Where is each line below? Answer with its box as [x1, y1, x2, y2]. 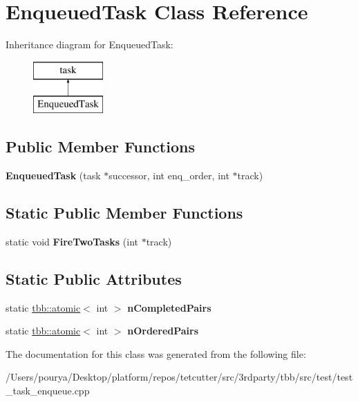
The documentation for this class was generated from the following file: [6, 346, 306, 361]
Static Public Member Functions [6, 202, 243, 223]
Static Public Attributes [6, 268, 182, 289]
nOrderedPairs [127, 323, 199, 338]
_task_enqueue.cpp [6, 383, 90, 398]
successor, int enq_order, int [109, 168, 229, 183]
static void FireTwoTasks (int [6, 234, 138, 248]
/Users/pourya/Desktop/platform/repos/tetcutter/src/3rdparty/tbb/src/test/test [6, 370, 353, 384]
